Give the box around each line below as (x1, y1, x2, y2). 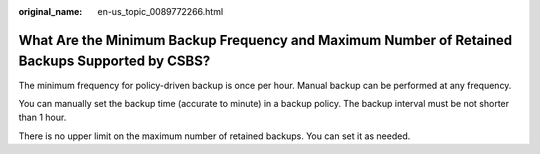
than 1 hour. (18, 111, 67, 124)
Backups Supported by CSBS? (18, 53, 211, 70)
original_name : (18, 6, 83, 17)
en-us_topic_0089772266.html (97, 6, 224, 17)
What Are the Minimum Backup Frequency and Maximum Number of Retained (18, 31, 513, 49)
